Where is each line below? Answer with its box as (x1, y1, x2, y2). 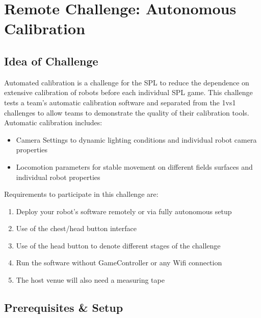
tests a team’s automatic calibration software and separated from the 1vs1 (4, 97, 236, 107)
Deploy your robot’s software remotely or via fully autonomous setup (16, 206, 232, 216)
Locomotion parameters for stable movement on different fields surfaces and (16, 161, 253, 172)
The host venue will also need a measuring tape (16, 275, 165, 285)
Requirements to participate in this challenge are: (4, 189, 159, 199)
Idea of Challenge (4, 53, 98, 69)
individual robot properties (16, 171, 100, 182)
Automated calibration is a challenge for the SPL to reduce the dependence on (4, 77, 249, 87)
